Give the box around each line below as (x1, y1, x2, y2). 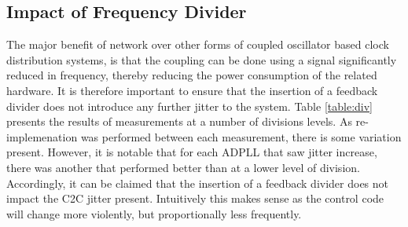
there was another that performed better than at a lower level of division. (6, 159, 360, 175)
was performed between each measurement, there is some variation (80, 128, 402, 145)
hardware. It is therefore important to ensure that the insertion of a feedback (6, 82, 378, 98)
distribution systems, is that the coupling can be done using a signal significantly (6, 51, 397, 68)
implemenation (6, 128, 78, 145)
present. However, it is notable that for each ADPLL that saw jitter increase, (6, 144, 377, 160)
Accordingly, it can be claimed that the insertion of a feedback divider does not (6, 174, 389, 191)
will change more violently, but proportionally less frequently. (6, 205, 302, 222)
